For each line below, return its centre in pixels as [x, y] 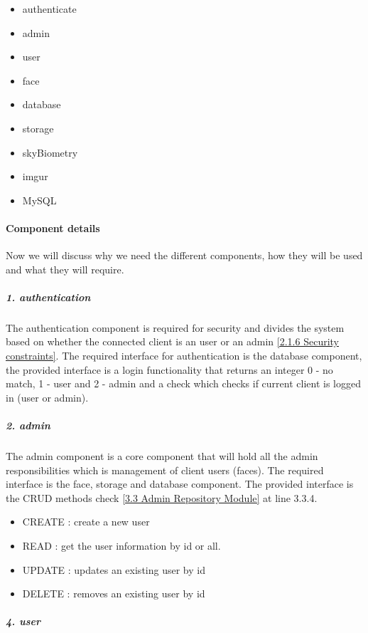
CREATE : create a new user [86, 522]
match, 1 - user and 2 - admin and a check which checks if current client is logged [183, 383]
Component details [53, 227]
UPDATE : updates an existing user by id [114, 569]
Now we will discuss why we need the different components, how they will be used [184, 255]
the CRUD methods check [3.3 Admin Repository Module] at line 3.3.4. [162, 497]
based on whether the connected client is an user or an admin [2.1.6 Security [172, 341]
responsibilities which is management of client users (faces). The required [165, 470]
